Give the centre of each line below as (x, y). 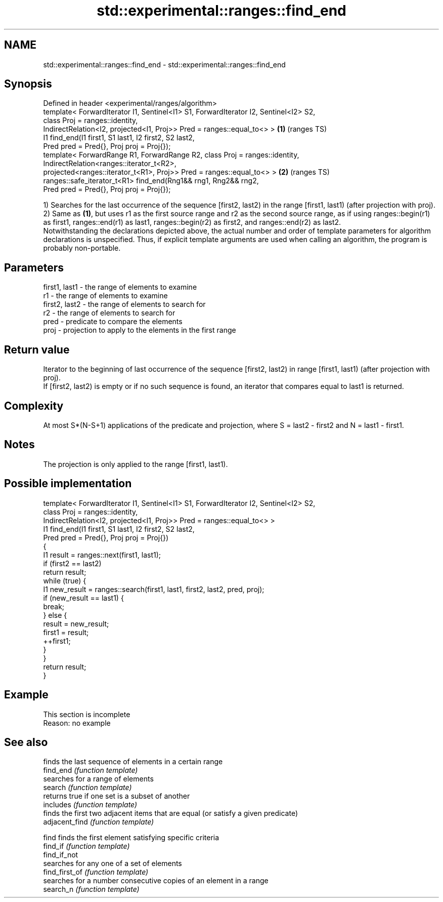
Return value (37, 349)
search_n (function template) (91, 889)
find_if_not (61, 855)
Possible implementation (68, 484)
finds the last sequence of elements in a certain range (133, 762)
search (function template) (87, 788)
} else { (55, 615)
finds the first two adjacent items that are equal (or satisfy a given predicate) (171, 813)
